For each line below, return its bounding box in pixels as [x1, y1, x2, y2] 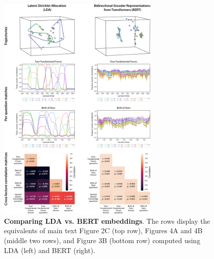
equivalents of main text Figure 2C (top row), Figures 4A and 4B [4, 225, 203, 236]
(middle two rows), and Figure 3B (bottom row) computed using [4, 235, 201, 246]
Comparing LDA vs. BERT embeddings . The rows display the [4, 215, 210, 226]
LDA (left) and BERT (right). [4, 245, 96, 255]
